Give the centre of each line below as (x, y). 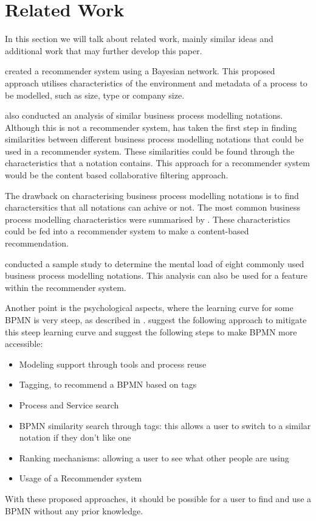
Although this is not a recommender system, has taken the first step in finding (151, 127)
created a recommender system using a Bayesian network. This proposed (140, 71)
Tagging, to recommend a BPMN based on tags (108, 384)
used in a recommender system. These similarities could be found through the (150, 151)
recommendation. (37, 243)
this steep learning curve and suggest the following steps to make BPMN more (151, 331)
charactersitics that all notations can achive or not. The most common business (153, 207)
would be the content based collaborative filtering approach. (117, 175)
